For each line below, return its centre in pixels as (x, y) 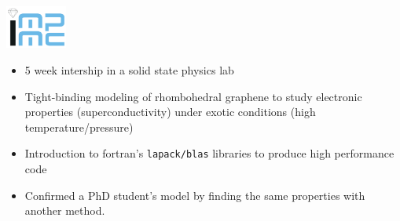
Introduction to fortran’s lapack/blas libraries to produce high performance (209, 153)
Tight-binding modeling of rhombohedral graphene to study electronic (193, 96)
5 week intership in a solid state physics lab (129, 69)
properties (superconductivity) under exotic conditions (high (170, 112)
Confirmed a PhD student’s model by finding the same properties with (195, 195)
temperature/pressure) (79, 127)
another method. (65, 210)
